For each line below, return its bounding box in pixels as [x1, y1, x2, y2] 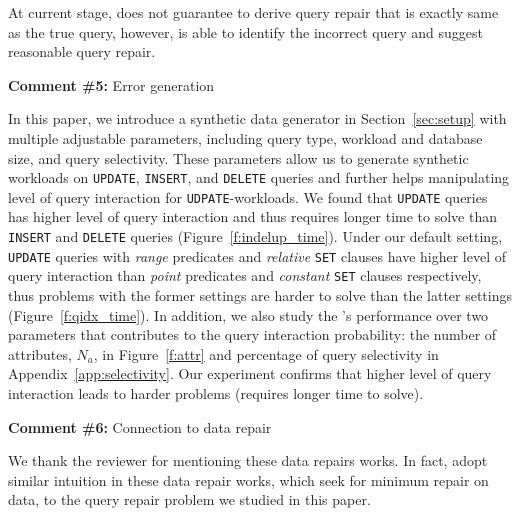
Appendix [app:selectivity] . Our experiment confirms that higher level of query [8, 363, 492, 384]
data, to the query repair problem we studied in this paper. [8, 489, 371, 510]
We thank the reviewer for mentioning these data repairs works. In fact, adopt [8, 450, 488, 471]
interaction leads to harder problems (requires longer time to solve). [8, 383, 424, 403]
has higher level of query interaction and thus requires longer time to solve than [8, 206, 497, 227]
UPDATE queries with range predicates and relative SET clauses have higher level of [8, 245, 507, 266]
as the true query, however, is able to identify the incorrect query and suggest [8, 21, 483, 42]
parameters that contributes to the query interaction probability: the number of [8, 324, 497, 345]
